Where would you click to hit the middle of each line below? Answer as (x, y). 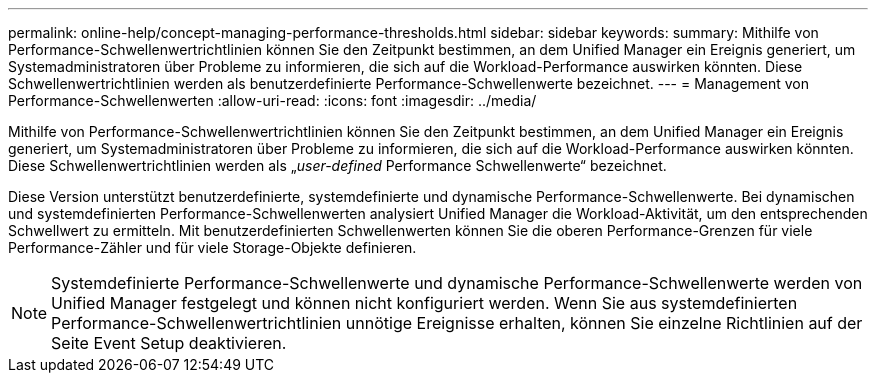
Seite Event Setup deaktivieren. (169, 343)
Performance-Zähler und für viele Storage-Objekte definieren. (212, 247)
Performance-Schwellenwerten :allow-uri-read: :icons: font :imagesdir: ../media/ (272, 100)
